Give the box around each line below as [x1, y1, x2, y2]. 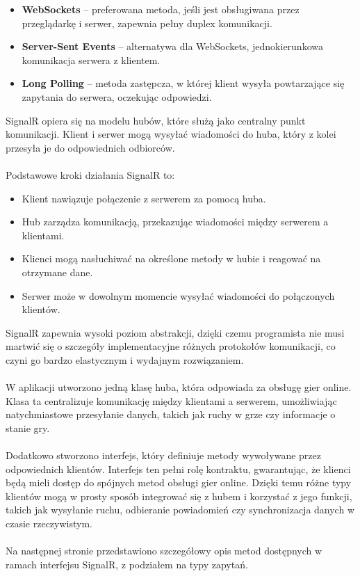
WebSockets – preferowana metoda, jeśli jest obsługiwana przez [22, 2, 300, 16]
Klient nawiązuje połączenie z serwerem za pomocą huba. [22, 191, 266, 205]
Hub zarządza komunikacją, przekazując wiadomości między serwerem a [22, 214, 329, 229]
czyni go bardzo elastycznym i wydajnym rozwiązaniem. [6, 352, 244, 367]
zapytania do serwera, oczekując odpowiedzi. [22, 89, 212, 104]
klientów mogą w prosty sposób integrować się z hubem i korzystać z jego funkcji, [6, 488, 352, 503]
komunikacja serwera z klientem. [22, 52, 161, 67]
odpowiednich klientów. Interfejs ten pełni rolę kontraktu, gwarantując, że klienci [6, 461, 351, 476]
